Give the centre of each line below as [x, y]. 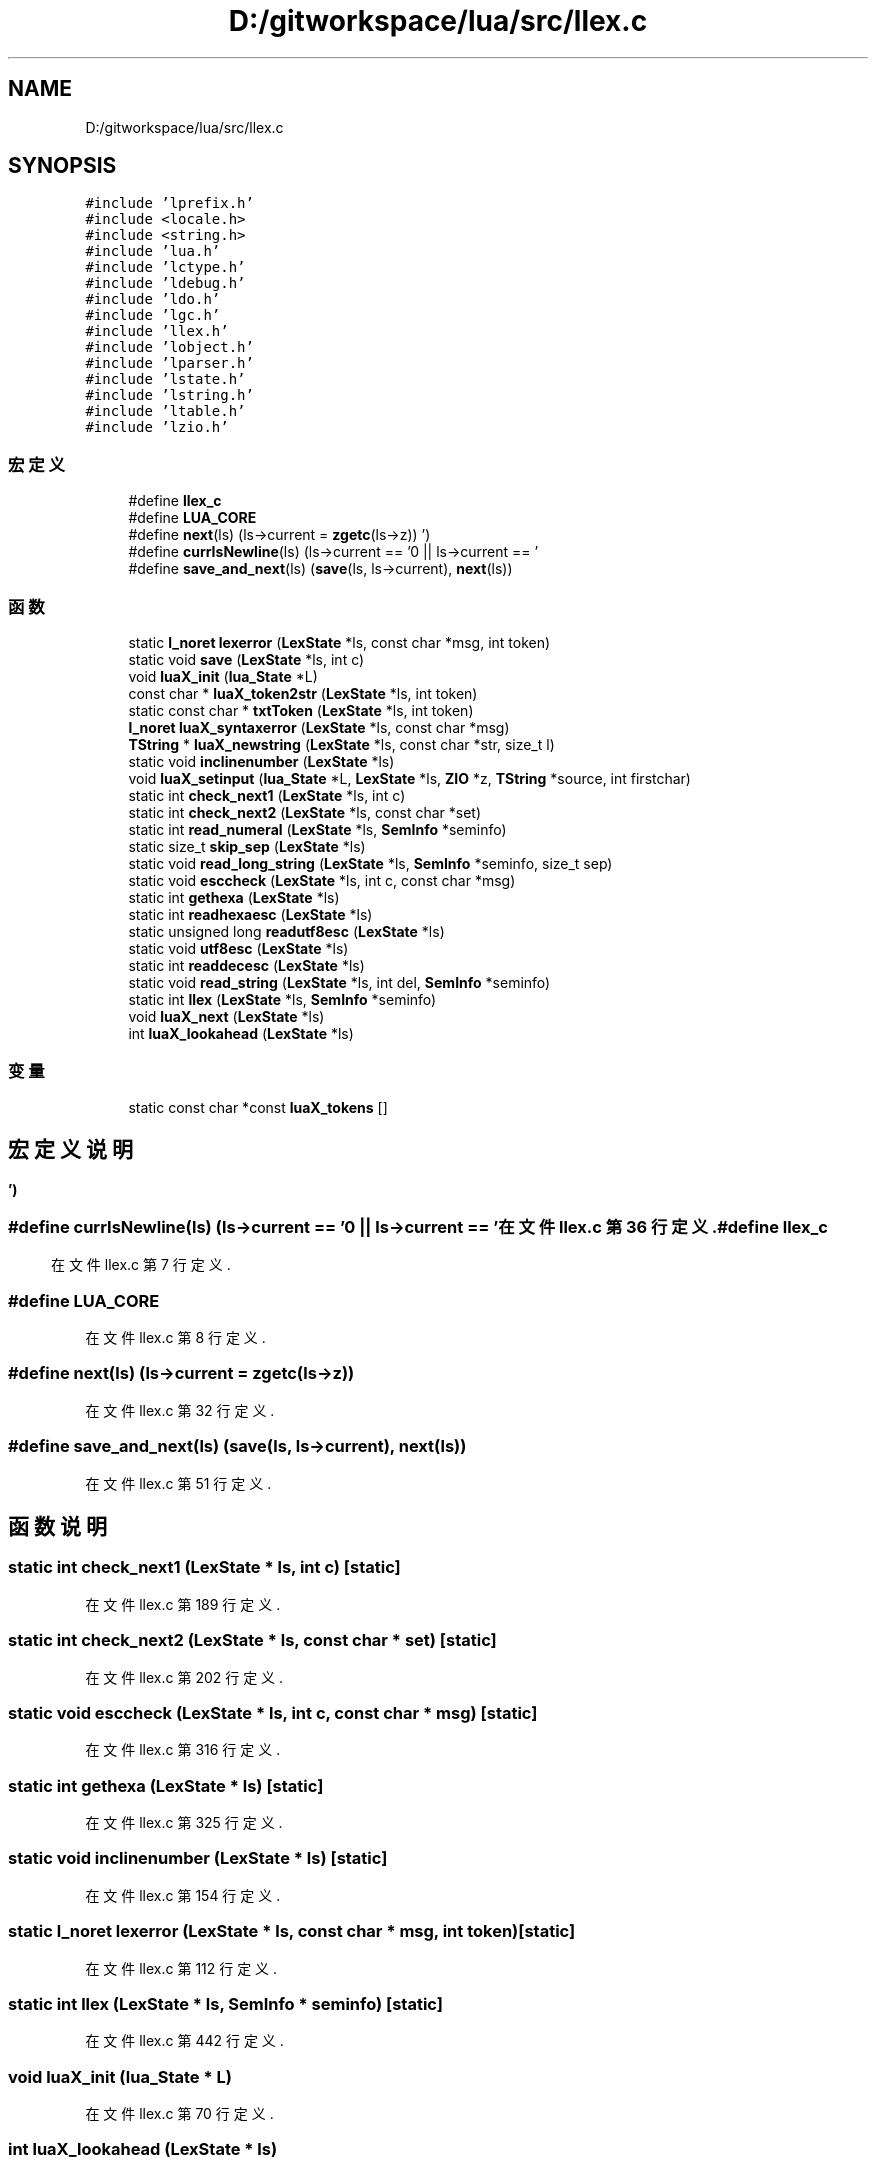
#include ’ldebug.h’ [165, 283]
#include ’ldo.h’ [153, 299]
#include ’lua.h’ [153, 251]
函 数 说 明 [57, 1526]
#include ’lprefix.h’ [169, 203]
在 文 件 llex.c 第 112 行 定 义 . [181, 1968]
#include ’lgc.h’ [153, 315]
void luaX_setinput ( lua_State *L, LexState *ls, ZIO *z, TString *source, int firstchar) [409, 778]
